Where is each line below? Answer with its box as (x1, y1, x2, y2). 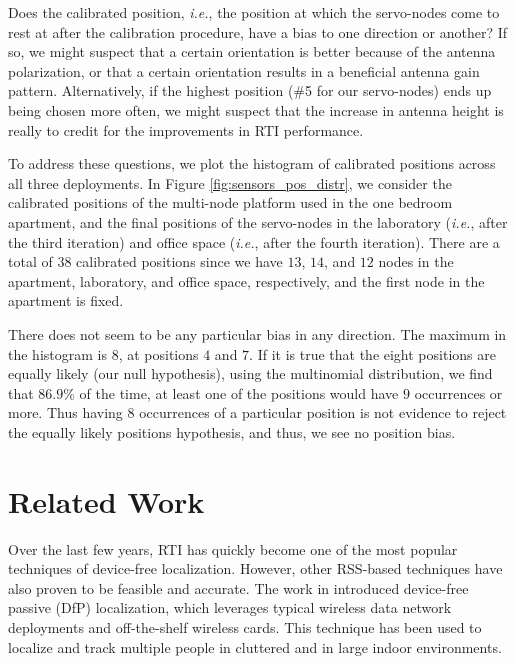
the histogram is (8, 343, 107, 364)
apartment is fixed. (8, 290, 124, 311)
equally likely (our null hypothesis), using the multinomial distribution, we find (8, 363, 493, 384)
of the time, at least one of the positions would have (79, 382, 399, 403)
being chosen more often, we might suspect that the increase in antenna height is (8, 99, 504, 120)
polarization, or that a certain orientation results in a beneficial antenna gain (8, 60, 480, 81)
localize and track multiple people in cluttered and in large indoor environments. (8, 636, 502, 657)
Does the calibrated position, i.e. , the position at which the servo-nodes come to (8, 2, 500, 22)
